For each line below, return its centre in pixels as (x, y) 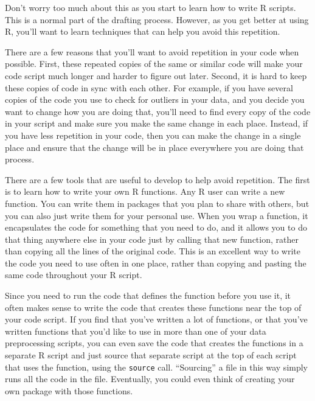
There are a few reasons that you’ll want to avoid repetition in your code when (152, 51)
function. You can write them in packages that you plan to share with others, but (157, 203)
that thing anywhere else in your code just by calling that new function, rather (152, 239)
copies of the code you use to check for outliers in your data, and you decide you (155, 99)
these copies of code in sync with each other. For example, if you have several (149, 87)
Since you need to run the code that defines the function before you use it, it (148, 295)
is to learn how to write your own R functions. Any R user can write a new (145, 191)
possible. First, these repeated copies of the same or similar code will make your (154, 64)
